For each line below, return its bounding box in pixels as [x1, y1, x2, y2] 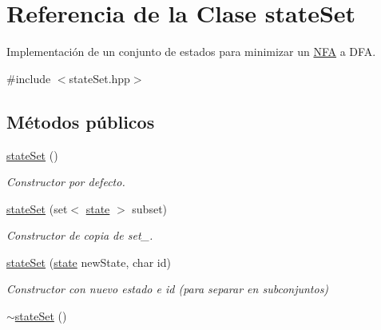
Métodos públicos [6, 109, 155, 133]
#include [6, 70, 51, 86]
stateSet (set [6, 200, 68, 217]
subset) [132, 200, 168, 217]
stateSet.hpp [69, 70, 130, 86]
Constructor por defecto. [6, 173, 125, 190]
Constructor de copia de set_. [6, 227, 153, 244]
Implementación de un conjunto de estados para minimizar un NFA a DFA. [6, 43, 376, 60]
